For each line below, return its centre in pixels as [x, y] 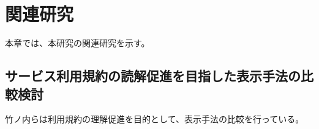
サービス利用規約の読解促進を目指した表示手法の [153, 76]
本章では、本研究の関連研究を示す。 [77, 43]
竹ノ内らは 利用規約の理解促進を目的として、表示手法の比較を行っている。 [155, 119]
